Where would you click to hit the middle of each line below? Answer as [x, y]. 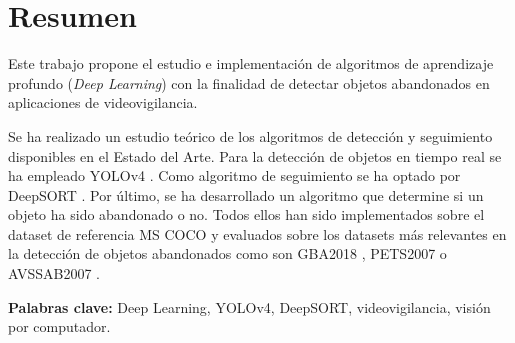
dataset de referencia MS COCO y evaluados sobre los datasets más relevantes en [257, 233]
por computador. [59, 326]
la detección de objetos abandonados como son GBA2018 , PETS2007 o [227, 253]
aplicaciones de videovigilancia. [103, 102]
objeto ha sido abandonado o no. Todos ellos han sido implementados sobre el [246, 214]
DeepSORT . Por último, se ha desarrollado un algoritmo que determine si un [246, 194]
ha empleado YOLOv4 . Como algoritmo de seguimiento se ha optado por [234, 175]
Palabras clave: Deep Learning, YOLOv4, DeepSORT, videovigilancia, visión [249, 306]
